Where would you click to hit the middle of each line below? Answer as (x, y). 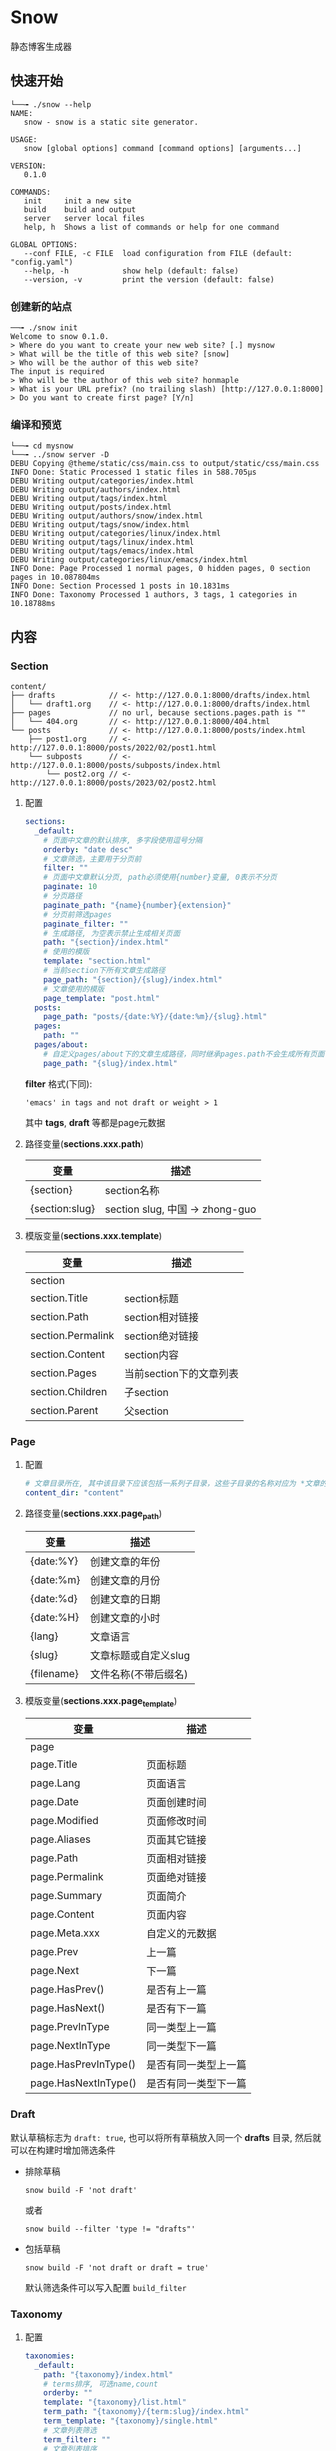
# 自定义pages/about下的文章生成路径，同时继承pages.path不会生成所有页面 (184, 1054)
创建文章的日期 (125, 1599)
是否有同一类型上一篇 (196, 2065)
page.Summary (66, 1896)
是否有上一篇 (176, 1990)
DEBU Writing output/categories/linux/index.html (116, 534)
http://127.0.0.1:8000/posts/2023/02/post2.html (113, 783)
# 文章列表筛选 (70, 2430)
